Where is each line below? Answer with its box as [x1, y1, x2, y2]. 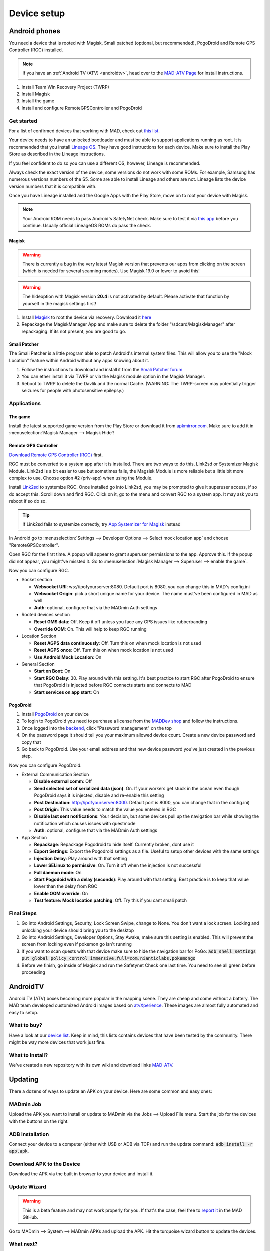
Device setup [9, 8, 65, 19]
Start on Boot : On [34, 668, 71, 674]
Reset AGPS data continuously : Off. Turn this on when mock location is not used [34, 640, 201, 646]
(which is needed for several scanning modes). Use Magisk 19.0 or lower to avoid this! [22, 268, 200, 274]
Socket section [21, 577, 52, 583]
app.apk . [9, 1148, 29, 1154]
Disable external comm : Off [34, 778, 92, 784]
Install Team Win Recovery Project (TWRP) [21, 84, 109, 90]
